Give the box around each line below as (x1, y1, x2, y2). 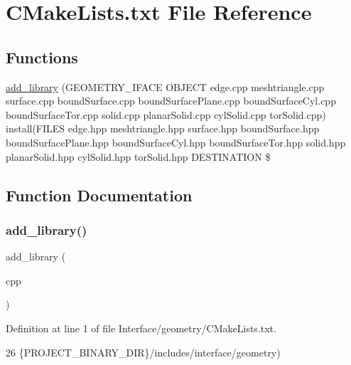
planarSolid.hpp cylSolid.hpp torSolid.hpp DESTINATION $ (6, 149, 271, 164)
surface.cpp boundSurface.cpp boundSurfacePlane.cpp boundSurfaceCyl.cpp (6, 93, 336, 108)
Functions (6, 46, 78, 68)
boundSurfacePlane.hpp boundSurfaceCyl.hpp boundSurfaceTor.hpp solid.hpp (6, 134, 346, 149)
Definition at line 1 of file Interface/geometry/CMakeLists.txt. (6, 320, 276, 335)
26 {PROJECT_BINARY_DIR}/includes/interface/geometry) (6, 344, 281, 359)
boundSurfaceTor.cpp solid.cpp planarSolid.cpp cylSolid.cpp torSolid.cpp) (6, 107, 326, 122)
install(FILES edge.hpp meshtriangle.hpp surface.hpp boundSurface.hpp (6, 121, 320, 136)
